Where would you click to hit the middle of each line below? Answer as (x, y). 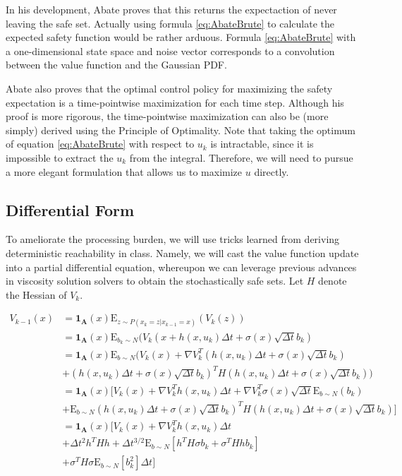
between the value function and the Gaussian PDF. (116, 65)
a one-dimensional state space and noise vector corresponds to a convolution (170, 50)
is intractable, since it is (262, 144)
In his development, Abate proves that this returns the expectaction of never (171, 9)
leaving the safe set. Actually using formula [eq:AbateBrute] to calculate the (170, 23)
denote (333, 281)
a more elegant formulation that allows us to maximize (124, 171)
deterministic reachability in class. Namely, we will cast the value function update (182, 252)
